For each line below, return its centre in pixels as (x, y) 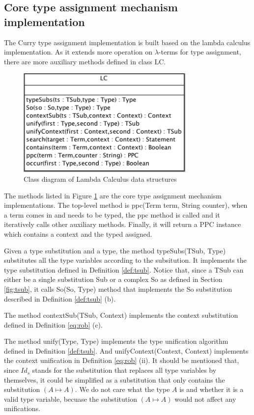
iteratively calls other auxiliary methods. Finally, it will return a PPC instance (123, 224)
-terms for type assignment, (200, 52)
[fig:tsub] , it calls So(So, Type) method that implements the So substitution (118, 289)
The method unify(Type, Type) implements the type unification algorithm (116, 341)
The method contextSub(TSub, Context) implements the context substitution (121, 315)
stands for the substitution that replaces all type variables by (124, 370)
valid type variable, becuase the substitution (71, 399)
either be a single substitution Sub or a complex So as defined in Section (113, 279)
